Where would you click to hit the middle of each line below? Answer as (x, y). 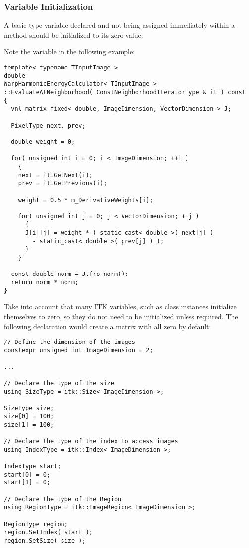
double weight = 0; (43, 142)
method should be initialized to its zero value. (74, 34)
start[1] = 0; (27, 483)
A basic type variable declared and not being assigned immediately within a (120, 25)
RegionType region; (36, 524)
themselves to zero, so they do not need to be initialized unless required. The (121, 316)
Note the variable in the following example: (70, 51)
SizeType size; (29, 408)
